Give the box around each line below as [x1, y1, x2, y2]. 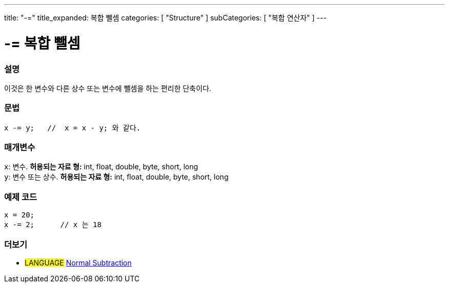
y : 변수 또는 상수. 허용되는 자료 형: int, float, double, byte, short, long [4, 172, 229, 182]
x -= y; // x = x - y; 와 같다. [4, 123, 141, 132]
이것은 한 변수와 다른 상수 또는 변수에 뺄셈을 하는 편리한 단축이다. [4, 83, 212, 93]
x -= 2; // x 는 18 [4, 220, 101, 229]
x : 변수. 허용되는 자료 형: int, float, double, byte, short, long [4, 162, 198, 171]
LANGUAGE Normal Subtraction [25, 258, 132, 267]
